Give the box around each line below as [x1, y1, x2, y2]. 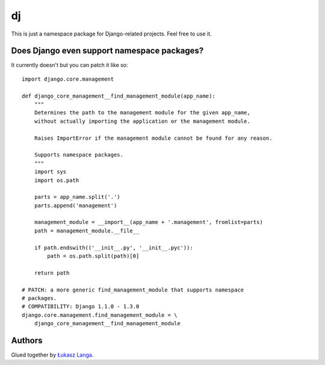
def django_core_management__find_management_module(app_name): [22, 92, 216, 99]
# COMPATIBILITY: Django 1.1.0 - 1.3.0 [22, 303, 140, 310]
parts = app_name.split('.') [34, 193, 120, 201]
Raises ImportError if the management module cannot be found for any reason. [34, 134, 273, 142]
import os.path [34, 176, 79, 184]
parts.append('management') [34, 202, 117, 209]
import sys [34, 169, 67, 175]
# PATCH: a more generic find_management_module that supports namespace [22, 286, 244, 293]
